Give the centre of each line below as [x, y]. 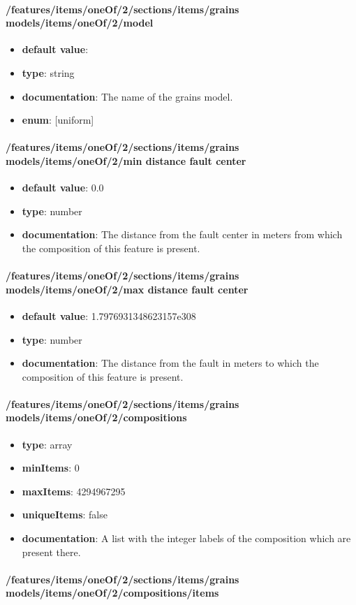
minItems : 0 [51, 468]
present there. [51, 552]
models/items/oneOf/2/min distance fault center [126, 160]
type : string [48, 72]
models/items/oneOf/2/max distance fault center [127, 289]
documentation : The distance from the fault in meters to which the [170, 363]
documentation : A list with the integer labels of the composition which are [186, 538]
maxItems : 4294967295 [74, 491]
